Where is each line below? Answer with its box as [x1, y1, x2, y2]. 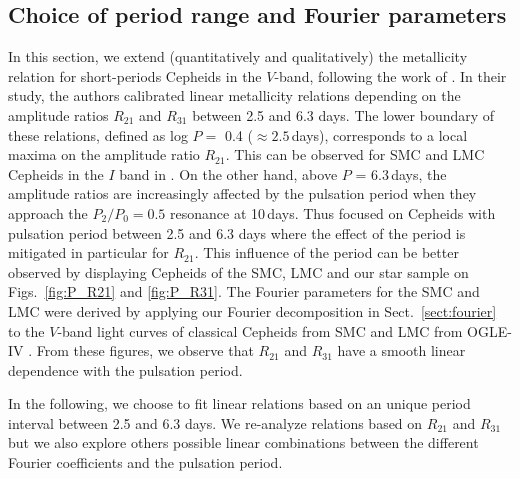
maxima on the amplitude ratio [8, 144, 200, 165]
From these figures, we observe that [36, 340, 254, 361]
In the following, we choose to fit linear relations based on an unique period [8, 393, 471, 414]
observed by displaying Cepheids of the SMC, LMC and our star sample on [8, 261, 469, 282]
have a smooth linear [337, 340, 466, 361]
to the [8, 320, 45, 341]
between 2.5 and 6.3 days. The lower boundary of [192, 104, 495, 125]
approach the [8, 202, 88, 223]
